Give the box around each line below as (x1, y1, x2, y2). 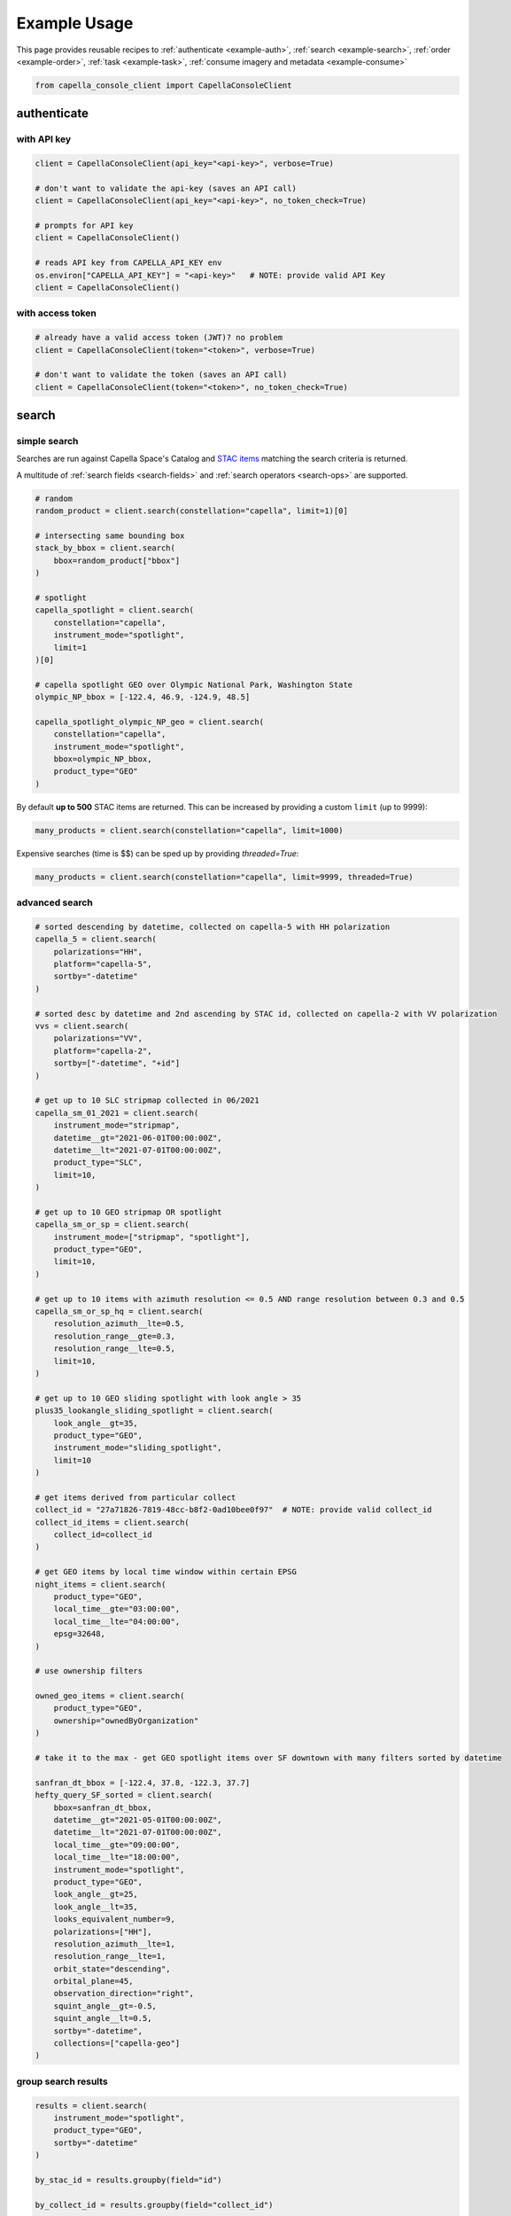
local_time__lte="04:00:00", (53, 1616, 181, 1627)
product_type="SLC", (53, 1158, 143, 1167)
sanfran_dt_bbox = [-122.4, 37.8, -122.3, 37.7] (35, 1777, 251, 1788)
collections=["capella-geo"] (53, 2039, 181, 2048)
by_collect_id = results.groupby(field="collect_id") (35, 2199, 274, 2210)
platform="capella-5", (53, 959, 152, 970)
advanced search (16, 896, 93, 909)
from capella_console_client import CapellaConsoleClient (35, 80, 292, 90)
